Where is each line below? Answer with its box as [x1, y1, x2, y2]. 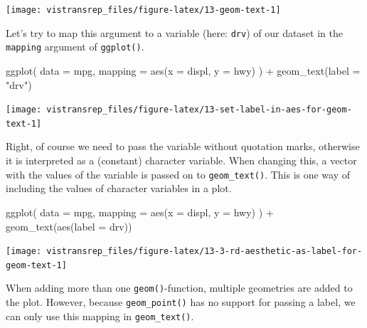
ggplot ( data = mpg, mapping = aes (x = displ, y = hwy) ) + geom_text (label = [6, 63, 361, 78]
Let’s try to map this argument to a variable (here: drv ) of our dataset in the [6, 25, 343, 40]
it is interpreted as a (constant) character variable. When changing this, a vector [6, 153, 357, 168]
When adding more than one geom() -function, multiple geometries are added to [6, 280, 353, 295]
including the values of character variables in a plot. [6, 181, 232, 196]
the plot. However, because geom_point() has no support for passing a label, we [6, 295, 356, 310]
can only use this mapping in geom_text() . [6, 308, 194, 323]
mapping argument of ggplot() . [6, 39, 144, 54]
